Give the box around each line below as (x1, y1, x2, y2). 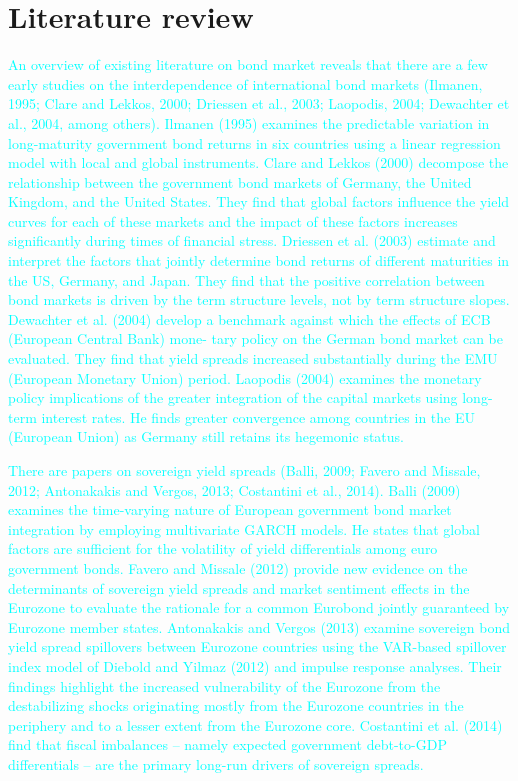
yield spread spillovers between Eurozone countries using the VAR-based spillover (8, 636, 507, 657)
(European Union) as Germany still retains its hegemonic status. (8, 426, 404, 447)
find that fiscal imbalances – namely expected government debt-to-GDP (8, 734, 447, 755)
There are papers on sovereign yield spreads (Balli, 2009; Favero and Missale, (8, 460, 481, 480)
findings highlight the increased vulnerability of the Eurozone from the (8, 675, 441, 696)
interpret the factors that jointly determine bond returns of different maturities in (8, 250, 510, 271)
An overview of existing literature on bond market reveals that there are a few (8, 54, 488, 75)
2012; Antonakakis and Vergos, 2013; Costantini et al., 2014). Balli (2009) (8, 479, 461, 500)
